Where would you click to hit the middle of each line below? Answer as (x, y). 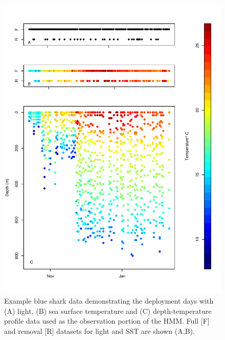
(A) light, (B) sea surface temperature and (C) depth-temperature (108, 311)
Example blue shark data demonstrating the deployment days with (109, 300)
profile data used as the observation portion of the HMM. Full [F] (107, 321)
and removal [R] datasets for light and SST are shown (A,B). (99, 331)
